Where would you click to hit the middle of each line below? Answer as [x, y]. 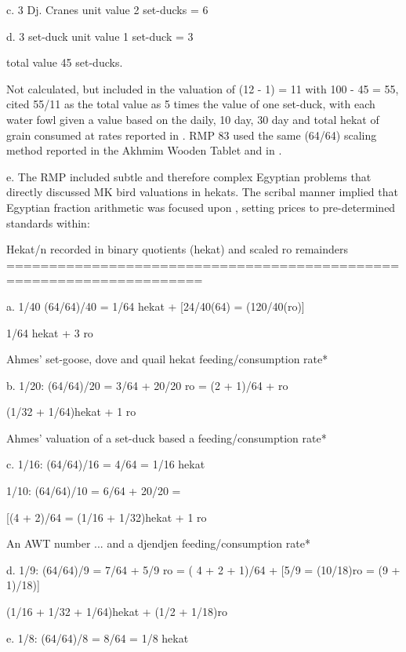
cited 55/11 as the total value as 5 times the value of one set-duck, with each [191, 104]
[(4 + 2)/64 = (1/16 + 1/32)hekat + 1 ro [107, 517]
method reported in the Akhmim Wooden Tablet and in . [144, 150]
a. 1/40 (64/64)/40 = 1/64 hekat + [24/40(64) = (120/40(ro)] [156, 306]
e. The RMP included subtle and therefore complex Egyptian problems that [189, 176]
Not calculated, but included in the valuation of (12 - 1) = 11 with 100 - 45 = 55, [203, 88]
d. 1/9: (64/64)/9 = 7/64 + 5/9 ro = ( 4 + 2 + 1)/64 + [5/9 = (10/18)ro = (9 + [203, 569]
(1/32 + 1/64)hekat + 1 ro [71, 412]
